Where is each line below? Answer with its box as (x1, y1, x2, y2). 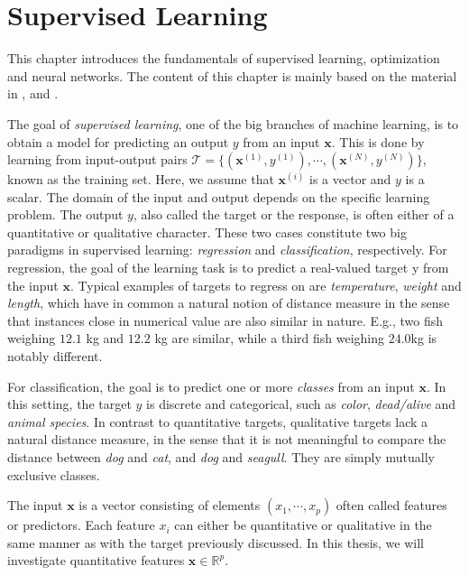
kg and (86, 329, 124, 348)
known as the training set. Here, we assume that (7, 170, 274, 189)
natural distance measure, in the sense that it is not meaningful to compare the (7, 430, 446, 449)
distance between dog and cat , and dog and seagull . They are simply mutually (7, 448, 435, 466)
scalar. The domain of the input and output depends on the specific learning (7, 187, 430, 206)
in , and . (7, 84, 59, 103)
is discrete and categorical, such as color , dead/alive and (146, 394, 456, 413)
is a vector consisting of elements (78, 496, 261, 515)
